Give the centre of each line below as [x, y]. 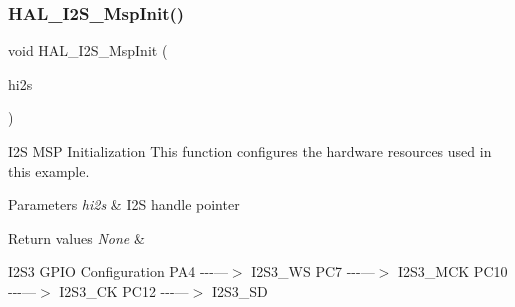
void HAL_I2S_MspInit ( [88, 50]
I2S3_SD [239, 290]
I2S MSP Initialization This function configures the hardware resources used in [250, 151]
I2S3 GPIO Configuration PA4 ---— [118, 271]
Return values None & [76, 237]
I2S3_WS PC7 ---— [313, 271]
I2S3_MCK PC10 [453, 271]
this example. [49, 170]
